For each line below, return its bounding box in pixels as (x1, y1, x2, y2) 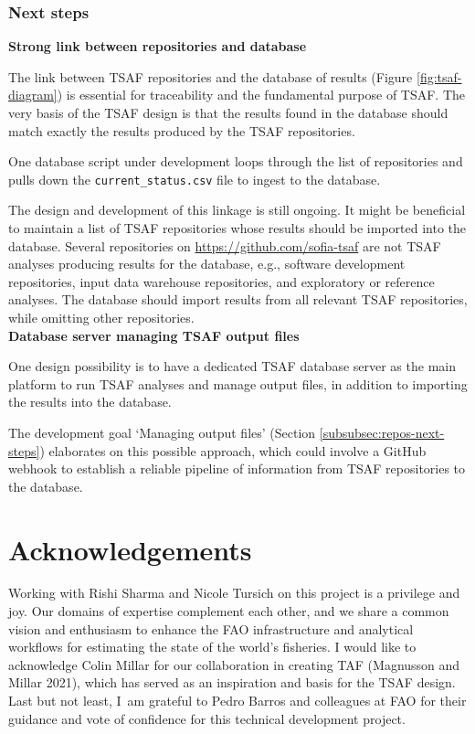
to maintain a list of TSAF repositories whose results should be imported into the (8, 218, 467, 238)
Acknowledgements (8, 530, 252, 568)
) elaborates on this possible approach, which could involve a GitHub (39, 441, 427, 460)
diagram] (8, 85, 58, 104)
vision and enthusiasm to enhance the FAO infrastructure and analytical (8, 619, 414, 638)
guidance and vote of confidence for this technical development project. (8, 708, 406, 728)
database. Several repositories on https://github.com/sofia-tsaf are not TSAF (8, 236, 441, 255)
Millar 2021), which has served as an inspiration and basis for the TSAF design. (8, 673, 456, 692)
